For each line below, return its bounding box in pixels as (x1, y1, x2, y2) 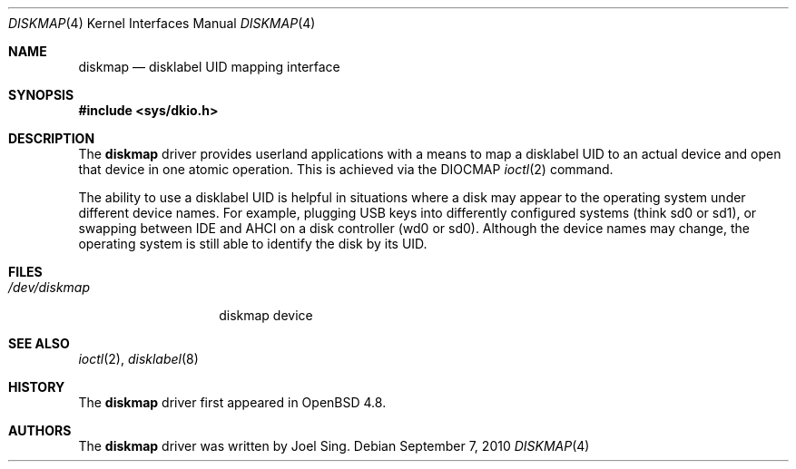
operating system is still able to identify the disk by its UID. (78, 236, 427, 251)
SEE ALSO (8, 336, 70, 351)
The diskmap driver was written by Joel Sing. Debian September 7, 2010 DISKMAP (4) (78, 438, 590, 454)
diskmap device (219, 308, 313, 323)
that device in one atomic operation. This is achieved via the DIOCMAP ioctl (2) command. (78, 161, 614, 177)
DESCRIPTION (8, 131, 95, 146)
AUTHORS (8, 423, 72, 438)
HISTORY (8, 379, 65, 395)
